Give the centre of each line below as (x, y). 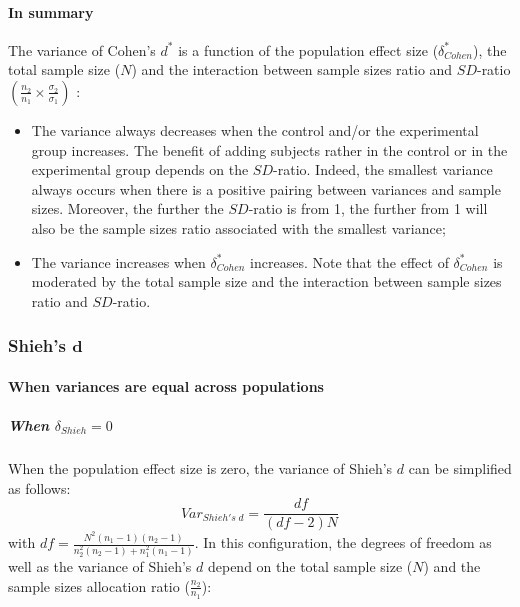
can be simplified (460, 467)
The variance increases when (118, 261)
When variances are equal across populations (166, 385)
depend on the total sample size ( (310, 565)
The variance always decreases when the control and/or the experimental (255, 129)
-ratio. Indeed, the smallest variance (383, 169)
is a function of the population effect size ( (308, 49)
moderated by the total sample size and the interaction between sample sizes (266, 281)
